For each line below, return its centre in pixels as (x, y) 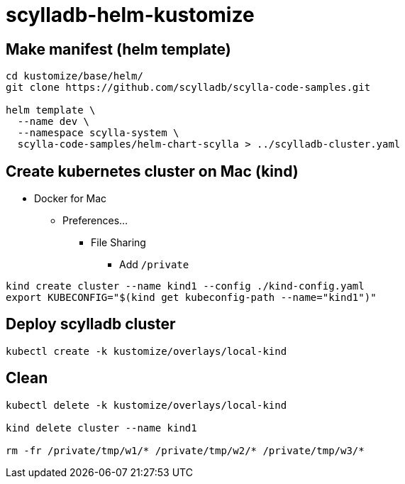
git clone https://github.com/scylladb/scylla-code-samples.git (188, 88)
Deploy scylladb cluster (91, 324)
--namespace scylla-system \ (98, 133)
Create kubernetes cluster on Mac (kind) (152, 171)
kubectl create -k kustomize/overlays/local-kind (146, 351)
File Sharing (118, 243)
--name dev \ (54, 122)
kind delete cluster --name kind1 (101, 428)
